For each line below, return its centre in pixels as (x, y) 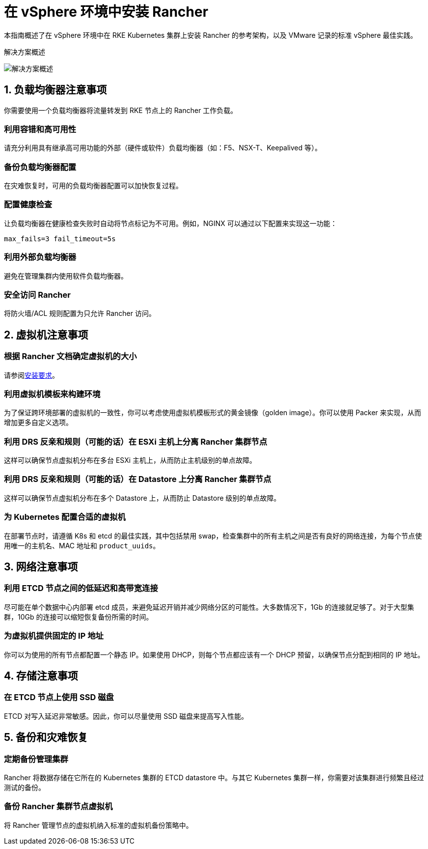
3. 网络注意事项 (41, 566)
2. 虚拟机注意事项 (46, 335)
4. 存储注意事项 (41, 676)
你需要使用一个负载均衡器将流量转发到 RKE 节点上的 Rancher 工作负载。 (121, 110)
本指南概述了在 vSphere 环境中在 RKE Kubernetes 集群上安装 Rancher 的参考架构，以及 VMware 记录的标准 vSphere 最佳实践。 (211, 35)
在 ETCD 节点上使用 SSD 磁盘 (59, 697)
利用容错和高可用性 (40, 129)
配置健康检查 (28, 205)
